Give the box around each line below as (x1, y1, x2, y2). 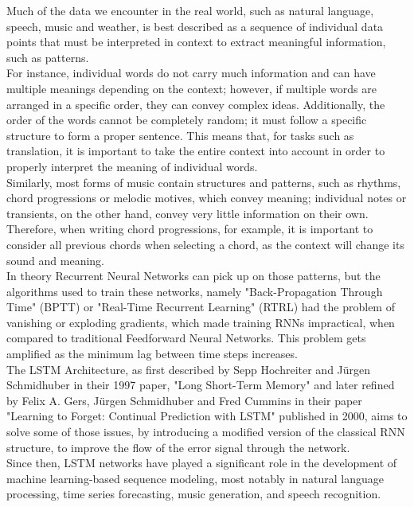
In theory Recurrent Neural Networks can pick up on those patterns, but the (6, 267, 381, 284)
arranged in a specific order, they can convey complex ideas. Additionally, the (6, 96, 385, 112)
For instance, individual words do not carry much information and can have (6, 64, 376, 81)
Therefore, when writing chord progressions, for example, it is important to (6, 220, 373, 237)
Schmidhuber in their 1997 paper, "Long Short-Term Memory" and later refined (6, 376, 395, 393)
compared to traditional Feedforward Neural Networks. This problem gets (6, 330, 366, 346)
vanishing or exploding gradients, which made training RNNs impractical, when (6, 314, 395, 330)
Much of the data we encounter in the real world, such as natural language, (6, 2, 374, 18)
